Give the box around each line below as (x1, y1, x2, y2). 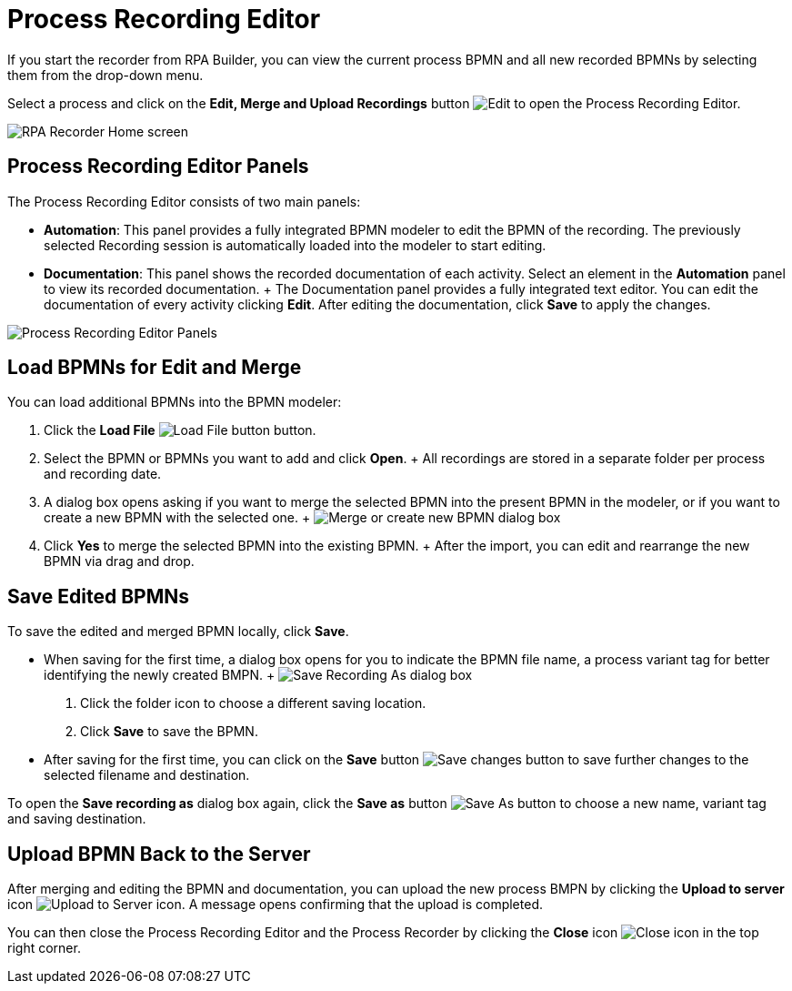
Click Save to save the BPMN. (80, 723, 258, 740)
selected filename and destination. (44, 767, 250, 784)
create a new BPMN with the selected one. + (44, 510, 311, 526)
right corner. (7, 940, 81, 956)
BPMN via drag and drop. (44, 553, 195, 570)
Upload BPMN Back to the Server (7, 842, 311, 865)
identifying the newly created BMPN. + (44, 667, 276, 683)
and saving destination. (7, 811, 146, 827)
